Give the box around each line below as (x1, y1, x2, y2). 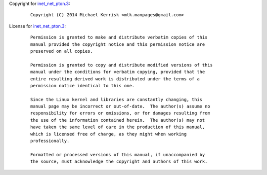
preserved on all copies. (30, 48, 93, 54)
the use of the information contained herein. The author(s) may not (30, 117, 205, 123)
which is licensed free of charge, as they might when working (30, 131, 187, 137)
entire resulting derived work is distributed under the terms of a (30, 76, 200, 81)
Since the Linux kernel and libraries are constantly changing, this (30, 97, 203, 102)
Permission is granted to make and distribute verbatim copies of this (30, 35, 208, 40)
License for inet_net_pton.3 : (9, 23, 66, 29)
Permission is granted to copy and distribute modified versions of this (30, 62, 213, 68)
